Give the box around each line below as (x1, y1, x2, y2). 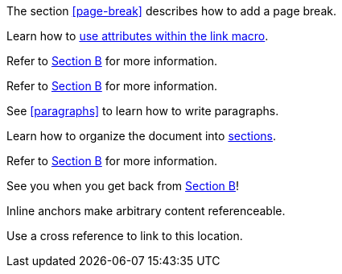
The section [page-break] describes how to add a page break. (6, 4, 336, 18)
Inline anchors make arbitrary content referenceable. (6, 204, 286, 218)
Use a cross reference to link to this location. (6, 229, 243, 243)
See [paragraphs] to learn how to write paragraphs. (6, 104, 279, 118)
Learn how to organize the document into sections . (6, 129, 277, 143)
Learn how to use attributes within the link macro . (6, 29, 269, 43)
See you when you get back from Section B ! (6, 179, 239, 193)
